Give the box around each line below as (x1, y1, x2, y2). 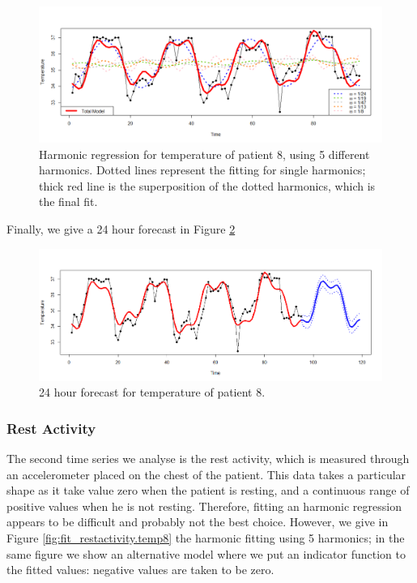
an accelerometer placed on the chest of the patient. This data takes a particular (6, 465, 406, 482)
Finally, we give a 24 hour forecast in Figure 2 (6, 221, 236, 238)
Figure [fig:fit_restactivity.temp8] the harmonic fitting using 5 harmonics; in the (6, 529, 405, 546)
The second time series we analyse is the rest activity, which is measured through (6, 449, 410, 466)
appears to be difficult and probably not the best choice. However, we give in (6, 513, 389, 530)
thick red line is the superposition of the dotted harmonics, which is (39, 177, 376, 194)
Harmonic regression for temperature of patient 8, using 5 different (39, 145, 370, 162)
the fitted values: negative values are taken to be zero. (6, 561, 274, 578)
